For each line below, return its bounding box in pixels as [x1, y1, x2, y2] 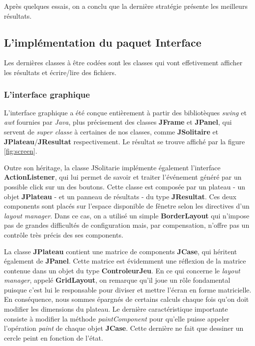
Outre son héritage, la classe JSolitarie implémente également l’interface [4, 162, 221, 172]
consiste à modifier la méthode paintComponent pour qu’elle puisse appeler [4, 313, 229, 323]
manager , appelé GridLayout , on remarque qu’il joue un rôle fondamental [4, 275, 230, 285]
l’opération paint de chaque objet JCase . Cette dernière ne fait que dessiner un [4, 323, 244, 333]
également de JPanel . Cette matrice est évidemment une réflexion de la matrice [4, 256, 246, 266]
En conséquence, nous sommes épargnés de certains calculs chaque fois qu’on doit [4, 294, 249, 304]
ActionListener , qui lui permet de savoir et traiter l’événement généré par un [4, 172, 242, 182]
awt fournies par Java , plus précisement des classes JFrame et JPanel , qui [4, 117, 232, 127]
